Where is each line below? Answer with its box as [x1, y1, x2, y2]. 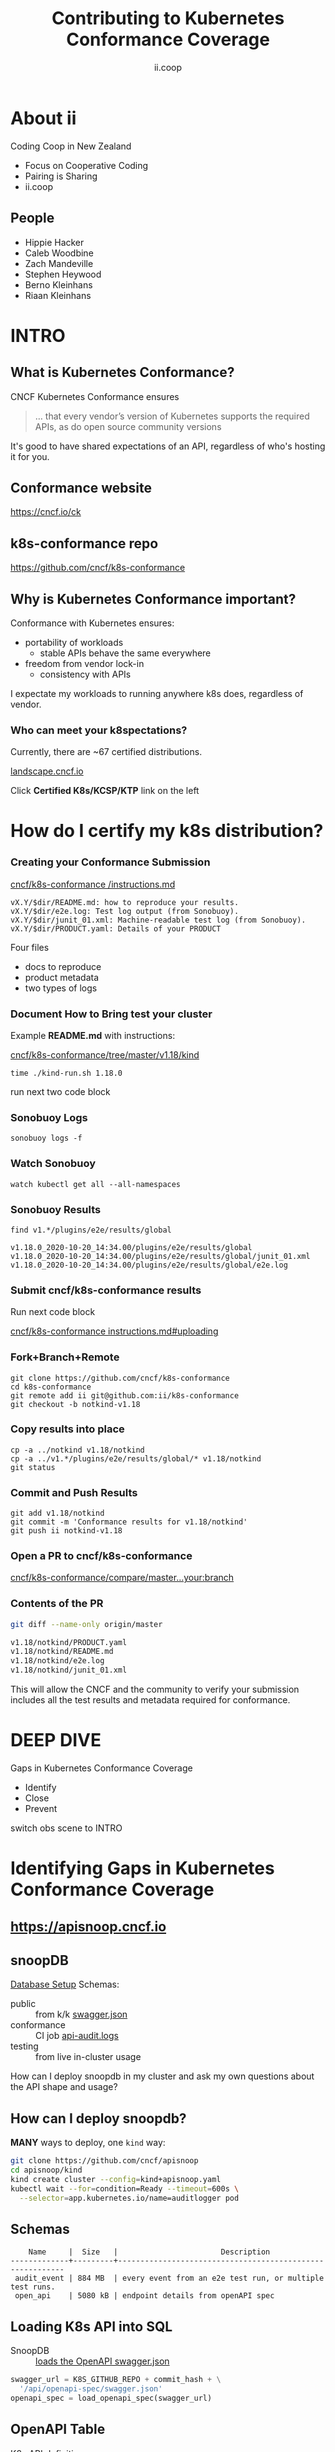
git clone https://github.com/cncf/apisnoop [10, 2156, 199, 2166]
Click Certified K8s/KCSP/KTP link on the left [10, 785, 200, 797]
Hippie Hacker [24, 236, 85, 248]
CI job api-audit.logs [35, 2030, 119, 2042]
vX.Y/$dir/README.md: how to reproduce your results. [10, 897, 240, 907]
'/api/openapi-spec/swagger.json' [19, 2384, 163, 2394]
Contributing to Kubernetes [51, 7, 285, 30]
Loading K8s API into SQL [10, 2318, 173, 2335]
